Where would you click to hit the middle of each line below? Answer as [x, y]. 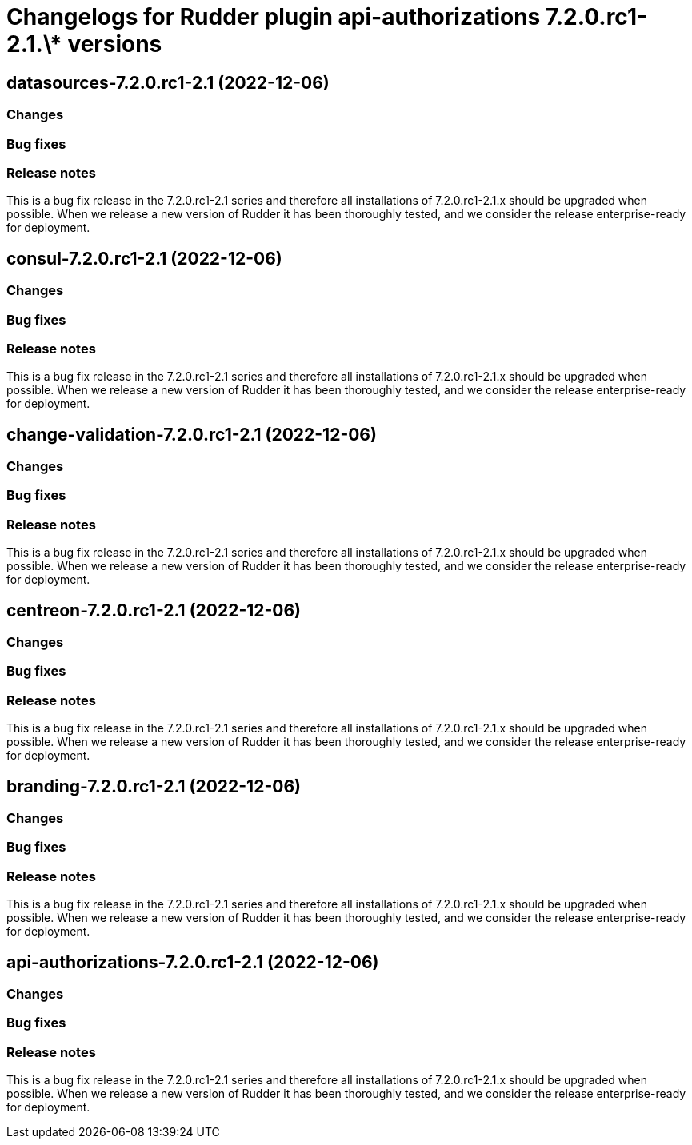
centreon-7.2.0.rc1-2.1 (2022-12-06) [154, 610]
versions [115, 44]
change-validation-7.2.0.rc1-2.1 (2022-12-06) [192, 434]
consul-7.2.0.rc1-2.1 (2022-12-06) [144, 258]
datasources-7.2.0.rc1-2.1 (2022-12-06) [168, 82]
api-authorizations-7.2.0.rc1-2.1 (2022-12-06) [193, 962]
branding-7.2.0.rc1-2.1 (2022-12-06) [154, 786]
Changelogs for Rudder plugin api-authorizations [274, 17]
